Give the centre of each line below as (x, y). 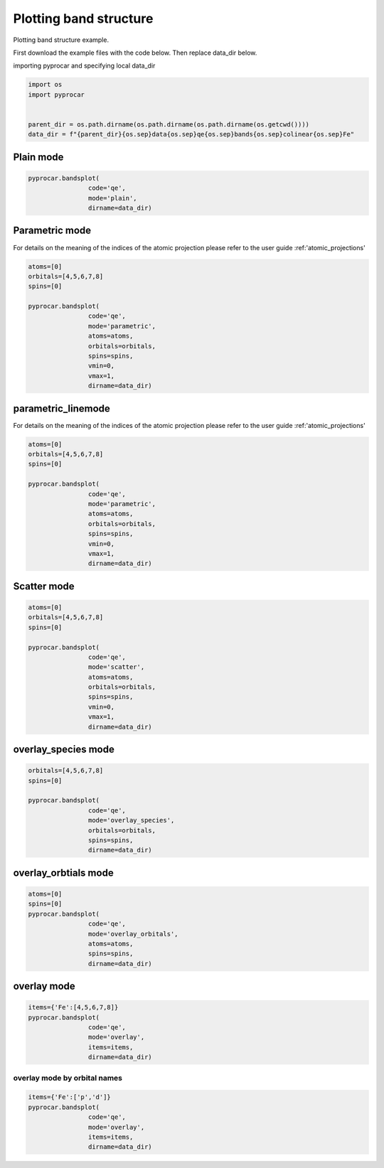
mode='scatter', (116, 667)
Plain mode (38, 157)
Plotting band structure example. (61, 40)
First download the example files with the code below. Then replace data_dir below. (135, 53)
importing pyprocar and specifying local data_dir (84, 66)
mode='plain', (113, 198)
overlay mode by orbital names (68, 1078)
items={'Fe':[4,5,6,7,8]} (73, 1007)
